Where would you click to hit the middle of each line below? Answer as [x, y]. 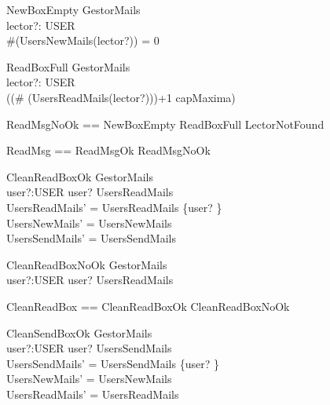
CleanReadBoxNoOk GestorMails [87, 264]
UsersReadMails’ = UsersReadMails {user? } [114, 207]
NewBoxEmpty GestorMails [73, 9]
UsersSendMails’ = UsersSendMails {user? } [113, 363]
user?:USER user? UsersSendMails [89, 348]
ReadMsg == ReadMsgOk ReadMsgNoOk [108, 150]
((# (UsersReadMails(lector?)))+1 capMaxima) [121, 97]
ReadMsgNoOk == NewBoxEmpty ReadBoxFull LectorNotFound [165, 124]
